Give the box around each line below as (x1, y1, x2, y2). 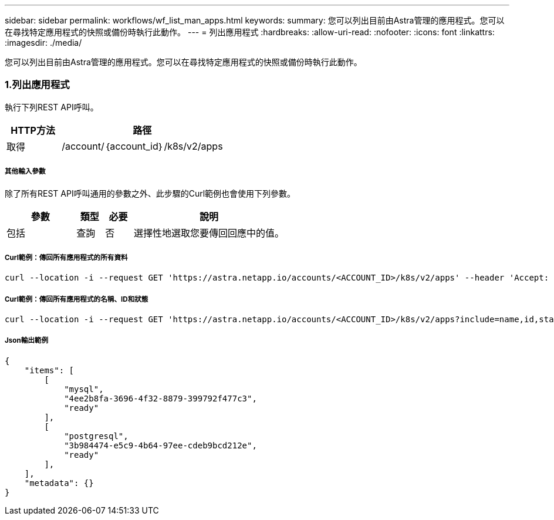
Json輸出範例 (5, 336, 49, 345)
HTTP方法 (11, 124, 55, 136)
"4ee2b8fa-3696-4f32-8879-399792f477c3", (64, 393, 257, 403)
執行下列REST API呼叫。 (5, 102, 99, 112)
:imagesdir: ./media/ (5, 38, 82, 48)
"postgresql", (64, 431, 129, 441)
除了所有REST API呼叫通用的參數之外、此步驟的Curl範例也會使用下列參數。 (5, 188, 296, 198)
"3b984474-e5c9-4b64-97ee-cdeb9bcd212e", (64, 440, 257, 450)
